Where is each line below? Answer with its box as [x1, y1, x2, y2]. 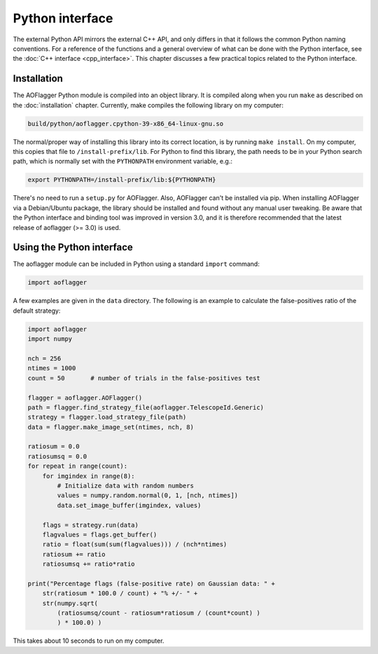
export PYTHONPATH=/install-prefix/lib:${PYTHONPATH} [27, 176, 216, 184]
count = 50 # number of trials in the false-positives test [27, 374, 260, 382]
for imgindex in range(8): [42, 472, 136, 480]
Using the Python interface [13, 241, 133, 253]
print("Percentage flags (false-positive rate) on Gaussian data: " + [27, 579, 276, 588]
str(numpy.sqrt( [42, 599, 98, 607]
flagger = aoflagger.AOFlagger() [27, 394, 143, 401]
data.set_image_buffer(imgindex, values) [57, 501, 202, 509]
